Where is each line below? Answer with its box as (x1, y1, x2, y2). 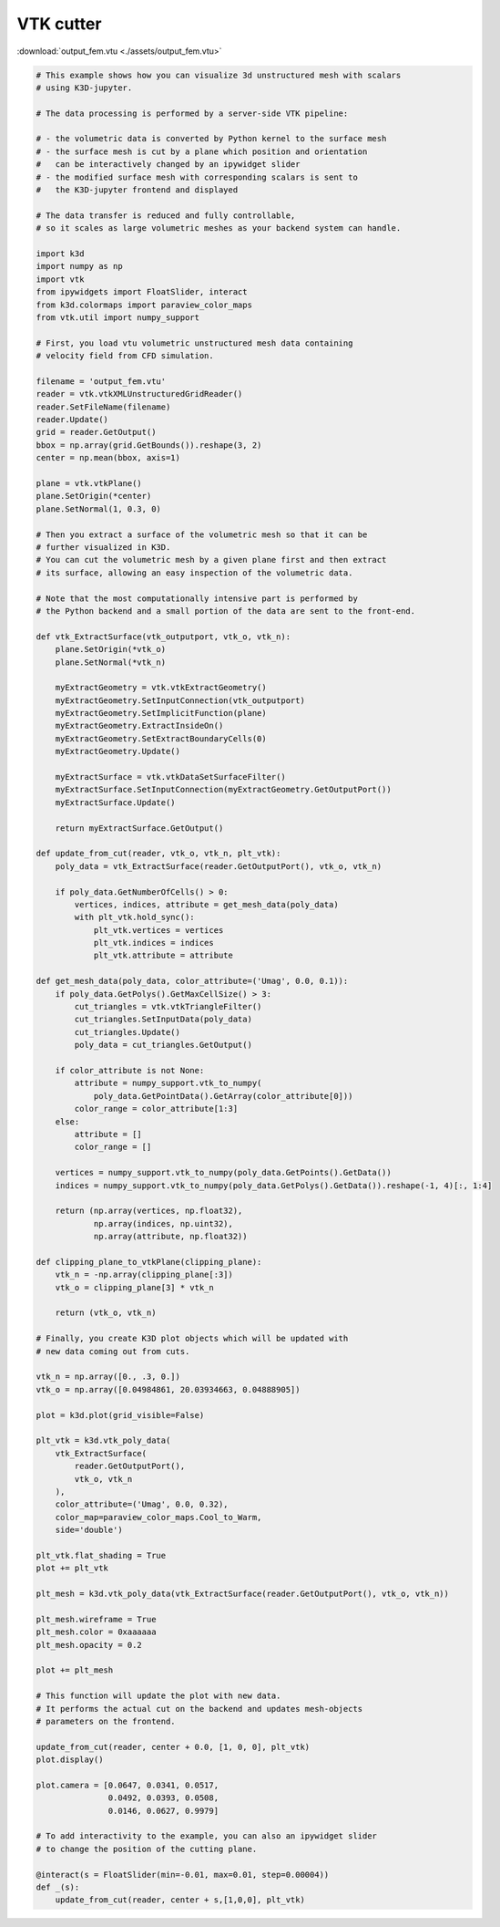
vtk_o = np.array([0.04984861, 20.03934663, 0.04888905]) (36, 1384, 301, 1394)
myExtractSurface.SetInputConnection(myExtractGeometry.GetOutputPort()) (55, 784, 392, 795)
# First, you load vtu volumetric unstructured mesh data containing (36, 337, 353, 348)
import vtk (36, 274, 85, 285)
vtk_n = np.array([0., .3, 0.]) (36, 1372, 181, 1382)
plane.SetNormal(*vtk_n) (55, 657, 167, 668)
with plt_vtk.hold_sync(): (74, 912, 195, 923)
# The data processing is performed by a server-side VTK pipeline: (36, 108, 349, 119)
